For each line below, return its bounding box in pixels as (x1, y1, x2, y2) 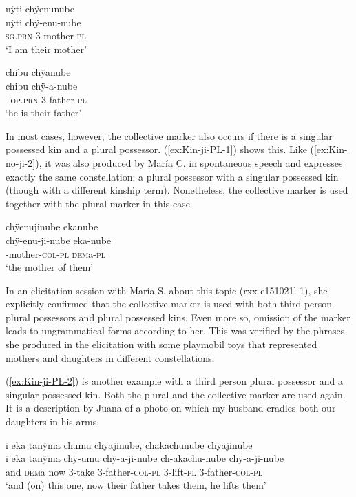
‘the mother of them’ (6, 260, 94, 274)
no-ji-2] (6, 155, 36, 170)
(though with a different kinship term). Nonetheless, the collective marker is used (6, 183, 348, 197)
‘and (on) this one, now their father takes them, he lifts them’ (6, 478, 266, 492)
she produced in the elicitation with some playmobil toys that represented (6, 337, 317, 352)
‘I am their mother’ (6, 41, 87, 56)
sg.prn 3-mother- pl (6, 28, 86, 43)
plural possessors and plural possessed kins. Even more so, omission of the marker (6, 310, 350, 324)
